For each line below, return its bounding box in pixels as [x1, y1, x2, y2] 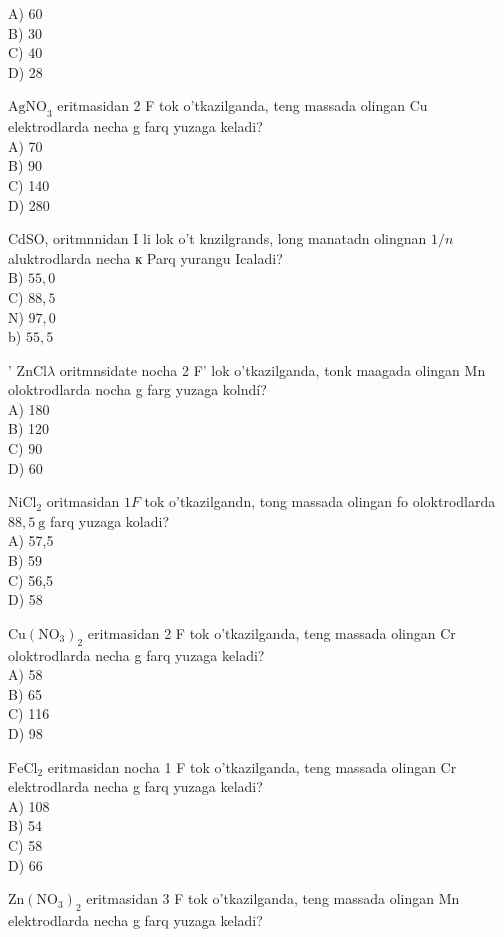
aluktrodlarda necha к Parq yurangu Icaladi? [8, 247, 283, 268]
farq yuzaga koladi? [49, 510, 170, 531]
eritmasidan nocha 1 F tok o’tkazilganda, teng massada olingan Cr [47, 756, 457, 777]
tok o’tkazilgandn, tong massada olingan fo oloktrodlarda [144, 491, 496, 512]
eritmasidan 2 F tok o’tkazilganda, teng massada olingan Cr [87, 622, 456, 643]
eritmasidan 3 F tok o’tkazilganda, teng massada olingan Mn [86, 888, 460, 909]
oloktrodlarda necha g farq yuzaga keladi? [8, 644, 265, 665]
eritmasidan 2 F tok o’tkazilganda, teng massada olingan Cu [57, 95, 428, 116]
